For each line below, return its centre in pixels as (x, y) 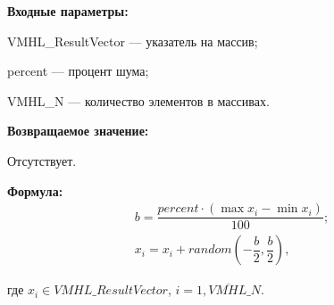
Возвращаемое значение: (78, 131)
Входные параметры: (68, 11)
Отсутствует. (42, 160)
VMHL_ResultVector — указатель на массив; (133, 41)
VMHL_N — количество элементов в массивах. (138, 100)
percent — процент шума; (78, 71)
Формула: (35, 190)
